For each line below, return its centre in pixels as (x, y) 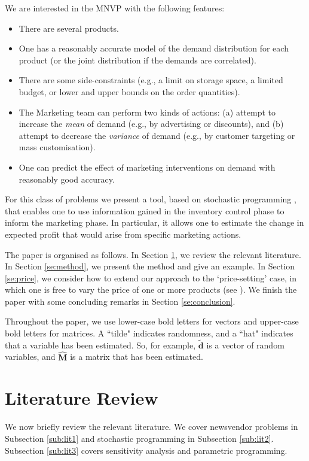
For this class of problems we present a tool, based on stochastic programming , (151, 199)
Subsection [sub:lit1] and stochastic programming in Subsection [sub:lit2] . (139, 438)
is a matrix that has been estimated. (137, 357)
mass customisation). (57, 147)
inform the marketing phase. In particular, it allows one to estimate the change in (154, 222)
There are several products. (69, 28)
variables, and (30, 357)
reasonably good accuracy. (67, 179)
